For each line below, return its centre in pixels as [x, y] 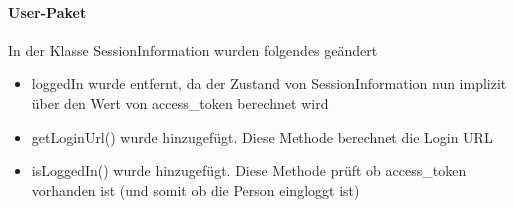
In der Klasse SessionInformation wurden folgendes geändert [193, 49]
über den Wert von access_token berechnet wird [180, 102]
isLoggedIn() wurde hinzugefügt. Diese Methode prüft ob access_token [249, 170]
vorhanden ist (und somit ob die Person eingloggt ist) [195, 189]
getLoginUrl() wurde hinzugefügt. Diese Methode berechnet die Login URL [262, 136]
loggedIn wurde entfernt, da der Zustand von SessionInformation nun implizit [269, 83]
